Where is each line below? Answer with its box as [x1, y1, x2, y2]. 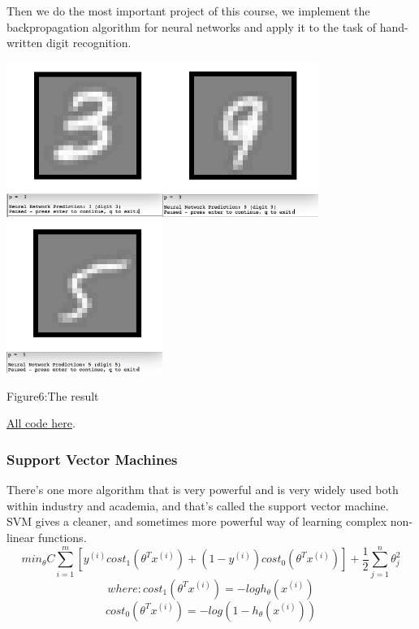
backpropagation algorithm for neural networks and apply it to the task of [6, 18, 377, 35]
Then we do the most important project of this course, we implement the [6, 2, 370, 19]
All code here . [6, 414, 76, 432]
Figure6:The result [6, 387, 99, 404]
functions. [37, 529, 87, 546]
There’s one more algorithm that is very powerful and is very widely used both [6, 481, 399, 498]
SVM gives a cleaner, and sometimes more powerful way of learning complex [6, 513, 387, 530]
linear [6, 529, 35, 546]
